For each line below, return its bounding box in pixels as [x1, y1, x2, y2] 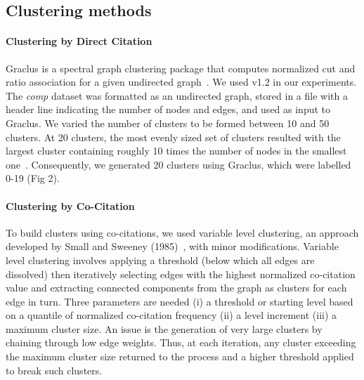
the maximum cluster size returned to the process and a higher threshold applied [6, 349, 354, 364]
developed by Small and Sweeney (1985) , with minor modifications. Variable [6, 239, 339, 254]
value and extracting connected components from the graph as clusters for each [6, 280, 347, 295]
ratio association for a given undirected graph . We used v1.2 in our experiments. [6, 74, 357, 89]
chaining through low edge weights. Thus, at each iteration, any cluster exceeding [6, 335, 356, 350]
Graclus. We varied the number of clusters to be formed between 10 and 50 [6, 115, 330, 130]
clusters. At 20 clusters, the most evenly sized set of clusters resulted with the [6, 129, 341, 144]
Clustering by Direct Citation [6, 34, 152, 48]
